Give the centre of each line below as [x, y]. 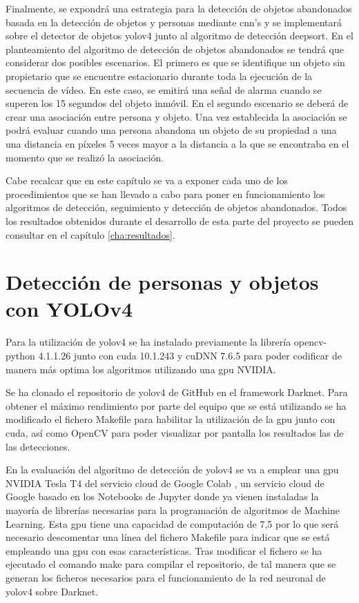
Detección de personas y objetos [162, 282]
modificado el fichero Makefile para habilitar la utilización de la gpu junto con [171, 419]
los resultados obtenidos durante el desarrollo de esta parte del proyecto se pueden [179, 220]
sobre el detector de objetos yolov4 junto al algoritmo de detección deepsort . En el [179, 36]
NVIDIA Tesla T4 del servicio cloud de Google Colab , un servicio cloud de [165, 483]
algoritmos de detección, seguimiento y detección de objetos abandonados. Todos [176, 207]
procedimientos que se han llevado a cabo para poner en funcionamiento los [165, 194]
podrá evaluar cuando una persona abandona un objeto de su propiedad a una [171, 130]
